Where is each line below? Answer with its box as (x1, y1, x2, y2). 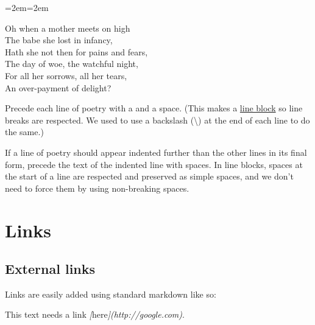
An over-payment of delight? (5, 81, 111, 94)
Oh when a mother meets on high (5, 21, 130, 34)
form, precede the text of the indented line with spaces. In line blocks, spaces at (5, 158, 303, 170)
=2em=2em (5, 1, 49, 13)
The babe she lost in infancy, (5, 33, 113, 46)
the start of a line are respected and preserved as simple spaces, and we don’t (5, 170, 294, 183)
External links (5, 259, 96, 278)
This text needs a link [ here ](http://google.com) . (5, 308, 185, 321)
